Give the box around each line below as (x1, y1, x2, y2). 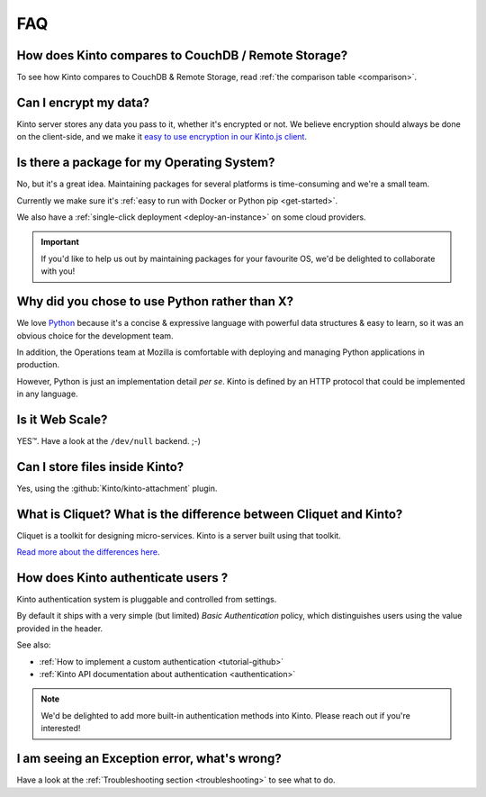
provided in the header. (16, 622, 103, 634)
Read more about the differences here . (16, 547, 161, 557)
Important (40, 237, 80, 248)
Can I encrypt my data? (16, 95, 150, 110)
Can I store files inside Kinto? (16, 459, 184, 475)
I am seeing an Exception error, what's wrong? (16, 751, 283, 766)
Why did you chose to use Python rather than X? (16, 294, 294, 310)
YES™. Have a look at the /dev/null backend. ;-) (16, 435, 202, 446)
